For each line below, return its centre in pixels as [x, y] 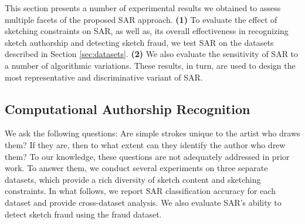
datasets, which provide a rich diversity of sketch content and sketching [133, 179]
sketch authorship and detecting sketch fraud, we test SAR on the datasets [139, 42]
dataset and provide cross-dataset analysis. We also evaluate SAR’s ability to [143, 202]
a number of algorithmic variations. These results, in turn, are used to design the [150, 65]
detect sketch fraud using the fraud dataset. [83, 214]
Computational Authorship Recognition [128, 108]
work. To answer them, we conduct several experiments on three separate [136, 168]
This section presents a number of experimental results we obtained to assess [143, 8]
